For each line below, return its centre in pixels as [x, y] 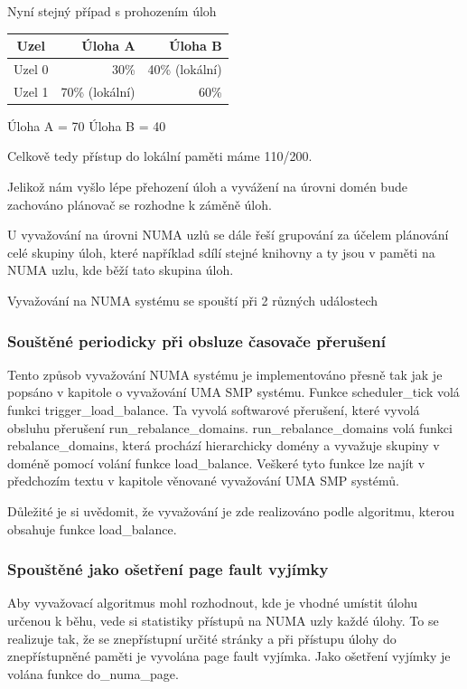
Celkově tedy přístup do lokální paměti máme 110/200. [160, 156]
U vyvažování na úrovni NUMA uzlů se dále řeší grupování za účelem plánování [228, 235]
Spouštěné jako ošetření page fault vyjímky [168, 569]
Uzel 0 [31, 68]
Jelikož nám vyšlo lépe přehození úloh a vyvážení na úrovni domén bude [207, 187]
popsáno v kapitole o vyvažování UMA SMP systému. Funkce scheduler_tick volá [233, 392]
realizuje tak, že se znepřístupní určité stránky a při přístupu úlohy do [202, 638]
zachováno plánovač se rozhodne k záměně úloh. [140, 204]
